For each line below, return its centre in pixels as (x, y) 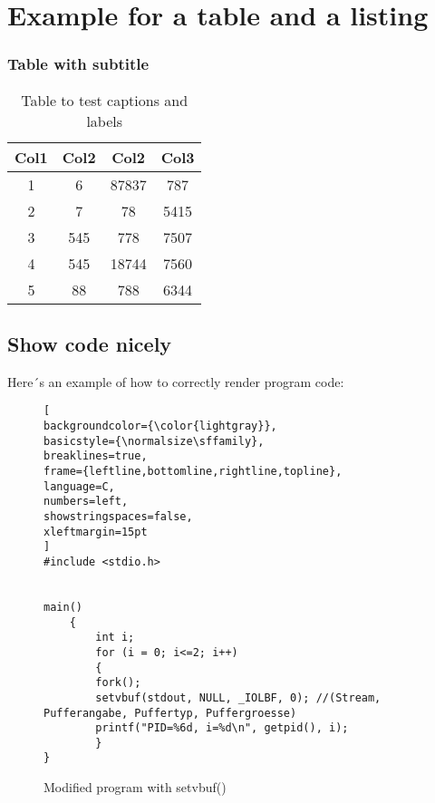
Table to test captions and (105, 100)
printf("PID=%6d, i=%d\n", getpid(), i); (222, 728)
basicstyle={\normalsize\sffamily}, (154, 441)
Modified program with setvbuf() (135, 787)
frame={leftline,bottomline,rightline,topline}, (193, 472)
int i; (115, 638)
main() (63, 607)
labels (105, 121)
